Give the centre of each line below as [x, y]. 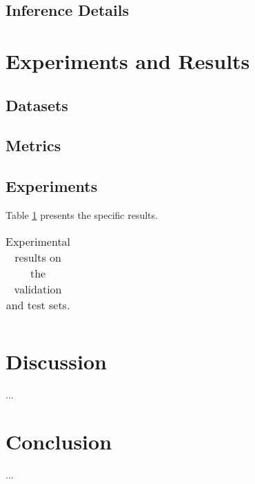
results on [38, 257]
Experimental [38, 241]
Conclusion [59, 442]
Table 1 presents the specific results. [82, 214]
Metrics [33, 145]
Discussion [56, 361]
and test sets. [38, 304]
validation [38, 289]
